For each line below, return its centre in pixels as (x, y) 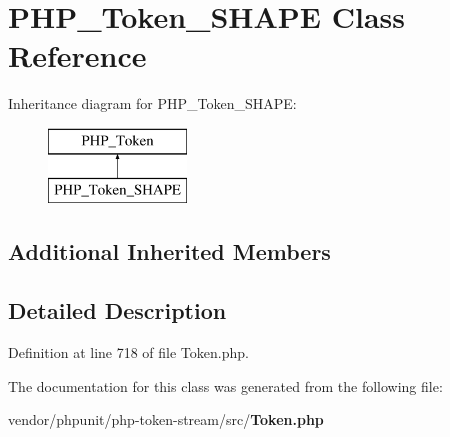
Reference (77, 55)
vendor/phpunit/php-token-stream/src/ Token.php (166, 419)
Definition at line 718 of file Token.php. (128, 352)
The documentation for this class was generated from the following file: (225, 385)
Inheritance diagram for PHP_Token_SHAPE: (152, 103)
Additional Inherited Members (169, 251)
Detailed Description (117, 310)
